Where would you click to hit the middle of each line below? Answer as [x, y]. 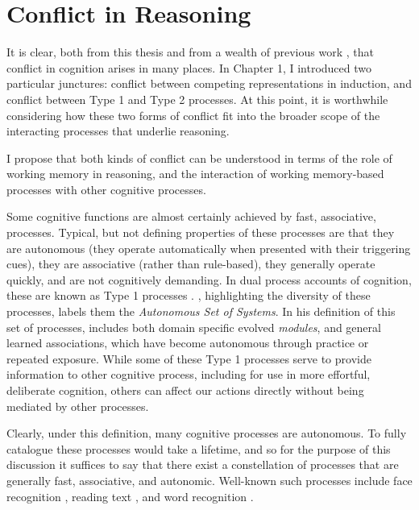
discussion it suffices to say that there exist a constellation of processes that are [203, 464]
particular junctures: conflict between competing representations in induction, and [209, 83]
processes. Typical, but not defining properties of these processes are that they [201, 232]
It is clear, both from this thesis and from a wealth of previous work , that [190, 52]
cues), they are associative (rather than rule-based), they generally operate [191, 264]
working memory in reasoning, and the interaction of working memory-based [195, 174]
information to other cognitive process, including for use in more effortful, [189, 374]
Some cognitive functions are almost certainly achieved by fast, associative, [191, 216]
